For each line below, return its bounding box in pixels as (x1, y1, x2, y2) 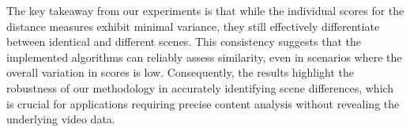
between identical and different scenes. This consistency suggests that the (6, 33, 361, 50)
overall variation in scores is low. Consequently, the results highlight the (6, 64, 355, 81)
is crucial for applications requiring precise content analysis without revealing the (6, 95, 400, 111)
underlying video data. (6, 111, 115, 127)
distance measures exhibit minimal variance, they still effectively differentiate (6, 17, 380, 34)
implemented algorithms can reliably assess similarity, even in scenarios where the (6, 48, 402, 65)
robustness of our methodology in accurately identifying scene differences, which (6, 79, 394, 96)
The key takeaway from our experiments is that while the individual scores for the (6, 2, 404, 18)
